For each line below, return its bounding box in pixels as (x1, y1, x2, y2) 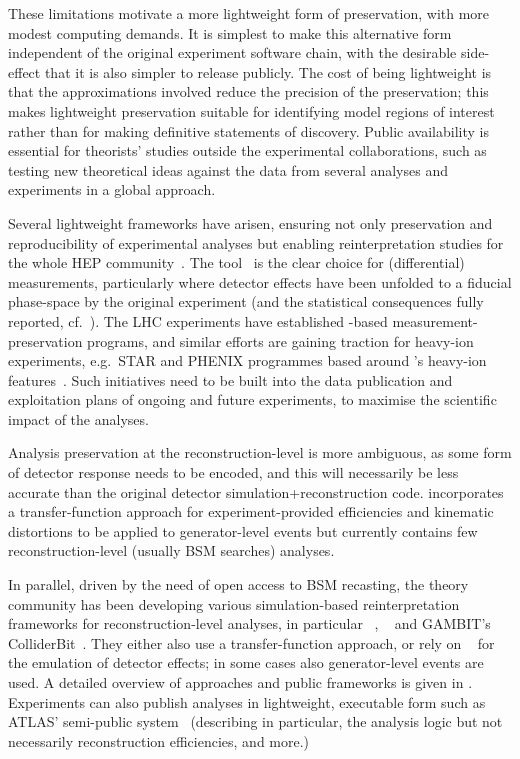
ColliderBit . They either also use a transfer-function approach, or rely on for (8, 632, 495, 653)
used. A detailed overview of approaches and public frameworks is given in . (8, 672, 473, 692)
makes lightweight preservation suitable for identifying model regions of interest (8, 100, 495, 121)
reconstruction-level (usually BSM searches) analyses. (8, 540, 335, 561)
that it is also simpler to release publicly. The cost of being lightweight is (44, 61, 492, 82)
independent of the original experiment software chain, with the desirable (8, 42, 457, 63)
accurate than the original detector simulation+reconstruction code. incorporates (8, 481, 504, 502)
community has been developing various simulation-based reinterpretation (8, 593, 460, 614)
